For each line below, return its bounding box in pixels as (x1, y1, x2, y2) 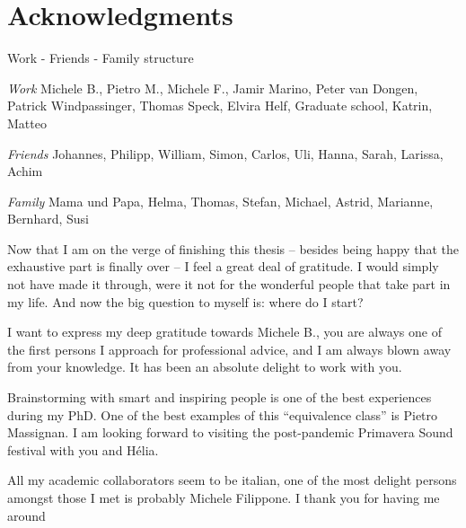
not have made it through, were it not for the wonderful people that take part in (7, 275, 451, 294)
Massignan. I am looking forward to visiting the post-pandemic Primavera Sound (7, 423, 453, 442)
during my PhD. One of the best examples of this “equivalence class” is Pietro (7, 405, 438, 424)
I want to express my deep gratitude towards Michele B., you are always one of (7, 322, 442, 341)
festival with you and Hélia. (7, 440, 159, 459)
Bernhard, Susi (7, 209, 89, 228)
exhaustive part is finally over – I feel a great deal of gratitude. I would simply (7, 257, 439, 276)
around (7, 506, 46, 524)
